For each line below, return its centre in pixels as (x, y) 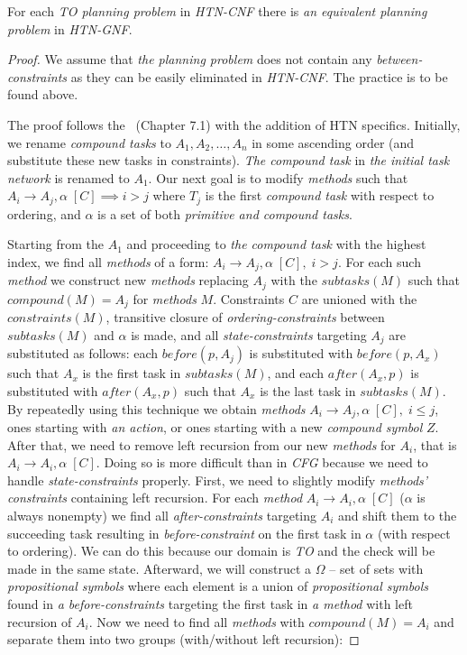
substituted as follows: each (83, 353)
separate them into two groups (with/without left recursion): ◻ (183, 639)
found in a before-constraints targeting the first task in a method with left (210, 603)
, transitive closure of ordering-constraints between (245, 317)
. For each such (379, 261)
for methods (165, 298)
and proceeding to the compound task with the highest (276, 244)
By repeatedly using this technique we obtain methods (156, 408)
